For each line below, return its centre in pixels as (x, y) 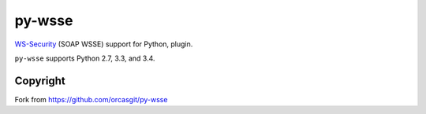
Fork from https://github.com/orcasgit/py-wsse (91, 99)
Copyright (40, 81)
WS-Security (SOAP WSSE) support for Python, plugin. (104, 44)
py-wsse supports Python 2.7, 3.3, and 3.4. (85, 58)
